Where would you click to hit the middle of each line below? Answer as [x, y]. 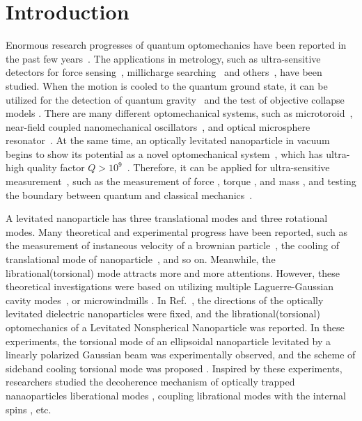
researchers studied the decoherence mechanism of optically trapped [150, 382]
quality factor [56, 167]
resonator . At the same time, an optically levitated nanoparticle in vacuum [168, 140]
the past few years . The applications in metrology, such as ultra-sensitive [163, 58]
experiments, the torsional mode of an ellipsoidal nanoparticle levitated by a [168, 341]
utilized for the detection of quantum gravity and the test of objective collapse [175, 99]
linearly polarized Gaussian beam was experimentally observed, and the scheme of [181, 355]
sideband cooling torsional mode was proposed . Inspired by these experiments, [174, 368]
